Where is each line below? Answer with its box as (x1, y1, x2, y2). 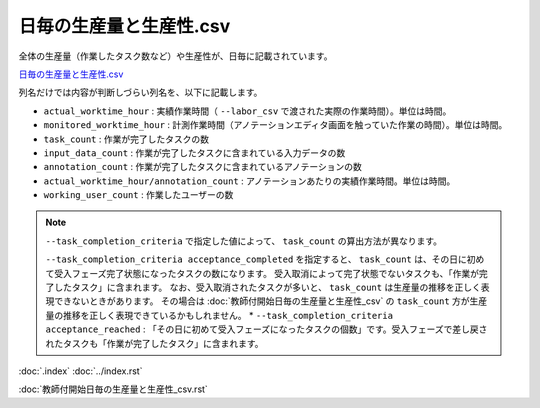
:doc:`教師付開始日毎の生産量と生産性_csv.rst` (18, 383, 209, 395)
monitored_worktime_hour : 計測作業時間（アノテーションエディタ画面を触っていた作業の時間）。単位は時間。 (43, 119, 508, 131)
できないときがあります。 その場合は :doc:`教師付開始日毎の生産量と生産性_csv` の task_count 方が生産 (53, 295, 488, 307)
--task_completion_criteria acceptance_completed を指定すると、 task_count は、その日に (45, 253, 467, 265)
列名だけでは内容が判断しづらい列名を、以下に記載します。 (18, 86, 263, 99)
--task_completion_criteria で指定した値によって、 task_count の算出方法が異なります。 (45, 235, 443, 247)
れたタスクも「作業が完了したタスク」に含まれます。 (45, 337, 264, 349)
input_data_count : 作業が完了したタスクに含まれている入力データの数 (43, 146, 346, 159)
